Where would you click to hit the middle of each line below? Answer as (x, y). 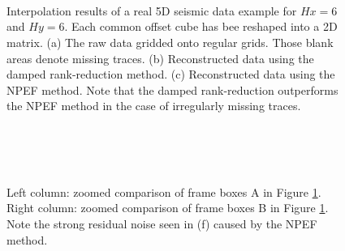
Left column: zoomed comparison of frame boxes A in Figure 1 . (164, 191)
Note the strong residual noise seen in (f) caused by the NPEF (162, 223)
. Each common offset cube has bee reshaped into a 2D (201, 26)
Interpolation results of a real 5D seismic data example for (152, 10)
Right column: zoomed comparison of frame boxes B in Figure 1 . (168, 208)
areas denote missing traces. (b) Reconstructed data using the (160, 58)
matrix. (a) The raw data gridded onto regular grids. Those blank (170, 42)
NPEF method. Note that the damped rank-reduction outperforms (172, 89)
